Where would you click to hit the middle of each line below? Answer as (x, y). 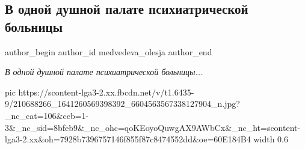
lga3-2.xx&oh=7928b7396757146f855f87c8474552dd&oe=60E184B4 (128, 139)
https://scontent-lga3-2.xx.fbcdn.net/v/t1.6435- (106, 92)
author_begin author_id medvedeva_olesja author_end (109, 51)
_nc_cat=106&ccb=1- (47, 115)
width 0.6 (271, 139)
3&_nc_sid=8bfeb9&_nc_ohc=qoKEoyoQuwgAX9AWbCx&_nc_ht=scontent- (153, 127)
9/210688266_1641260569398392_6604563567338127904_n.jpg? (122, 104)
